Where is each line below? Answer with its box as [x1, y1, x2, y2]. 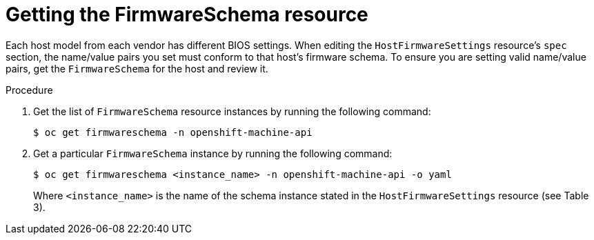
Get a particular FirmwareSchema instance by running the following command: [33, 147, 393, 159]
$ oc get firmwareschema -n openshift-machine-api [33, 126, 313, 138]
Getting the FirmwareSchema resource [6, 3, 368, 26]
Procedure [6, 83, 53, 96]
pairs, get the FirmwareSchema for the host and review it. [6, 62, 268, 74]
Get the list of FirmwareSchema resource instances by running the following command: [33, 105, 431, 117]
